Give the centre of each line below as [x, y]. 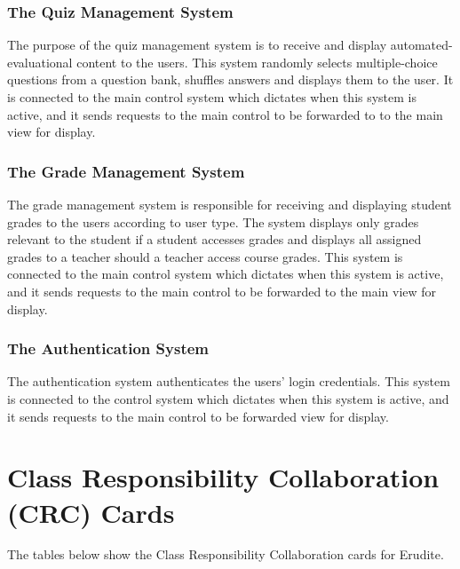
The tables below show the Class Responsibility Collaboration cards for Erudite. [226, 554]
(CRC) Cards [91, 512]
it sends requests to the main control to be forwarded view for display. [198, 416]
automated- [421, 45]
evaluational [40, 62]
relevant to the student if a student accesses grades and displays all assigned [214, 239]
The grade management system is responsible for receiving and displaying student [230, 204]
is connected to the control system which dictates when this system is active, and [228, 398]
